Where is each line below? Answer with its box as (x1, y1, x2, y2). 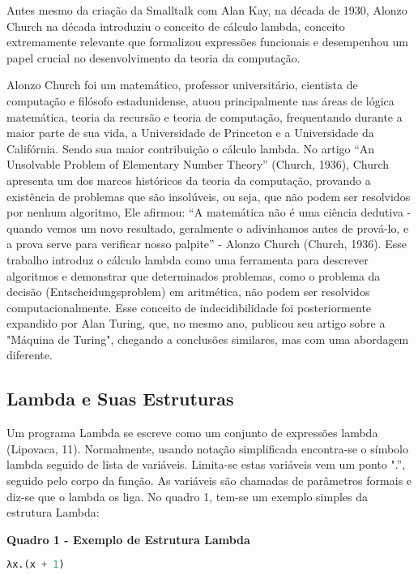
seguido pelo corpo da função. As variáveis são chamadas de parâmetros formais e (6, 472, 412, 489)
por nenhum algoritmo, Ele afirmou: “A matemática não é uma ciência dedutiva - (6, 204, 412, 221)
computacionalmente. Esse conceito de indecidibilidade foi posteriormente (6, 298, 372, 315)
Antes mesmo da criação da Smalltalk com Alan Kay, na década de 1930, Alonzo (6, 2, 407, 18)
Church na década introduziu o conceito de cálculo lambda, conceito (6, 17, 345, 34)
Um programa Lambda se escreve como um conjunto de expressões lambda (6, 424, 378, 441)
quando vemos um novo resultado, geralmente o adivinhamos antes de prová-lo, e (6, 219, 409, 236)
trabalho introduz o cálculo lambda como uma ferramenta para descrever (6, 251, 369, 268)
